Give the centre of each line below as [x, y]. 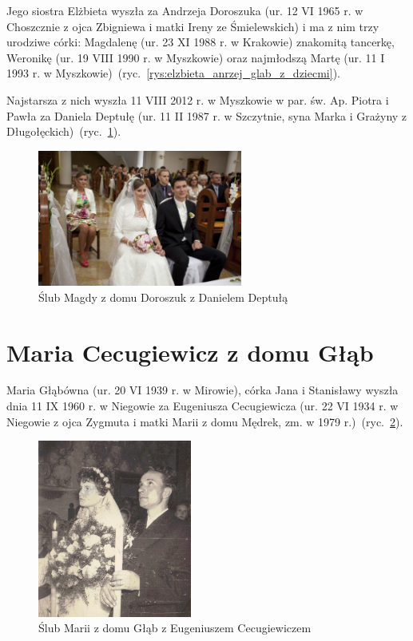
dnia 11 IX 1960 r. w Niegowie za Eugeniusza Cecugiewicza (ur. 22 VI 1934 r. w [203, 406]
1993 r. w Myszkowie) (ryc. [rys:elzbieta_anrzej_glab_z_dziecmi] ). [173, 73]
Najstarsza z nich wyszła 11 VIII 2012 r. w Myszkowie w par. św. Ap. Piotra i [198, 99]
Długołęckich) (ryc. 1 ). [64, 131]
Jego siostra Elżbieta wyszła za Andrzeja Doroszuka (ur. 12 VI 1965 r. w [185, 10]
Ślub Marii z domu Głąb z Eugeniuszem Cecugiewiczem [175, 628]
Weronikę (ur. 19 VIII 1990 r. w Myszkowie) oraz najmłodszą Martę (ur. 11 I [196, 57]
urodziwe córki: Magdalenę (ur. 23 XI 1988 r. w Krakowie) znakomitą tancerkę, [201, 42]
